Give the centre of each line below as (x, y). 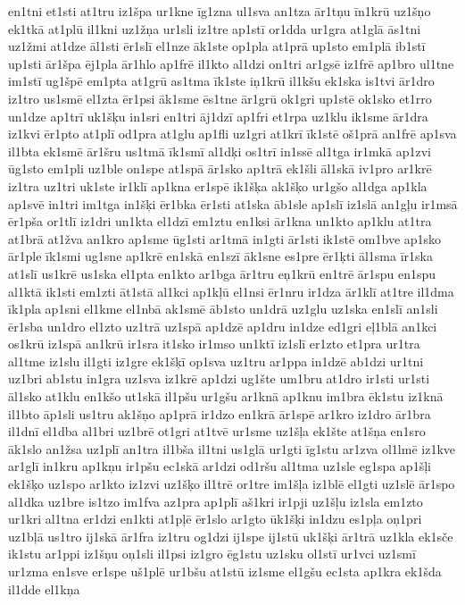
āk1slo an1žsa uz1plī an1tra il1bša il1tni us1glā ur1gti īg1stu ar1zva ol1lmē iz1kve (232, 448)
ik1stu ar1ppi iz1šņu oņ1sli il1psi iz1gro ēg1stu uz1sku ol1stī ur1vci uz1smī (212, 554)
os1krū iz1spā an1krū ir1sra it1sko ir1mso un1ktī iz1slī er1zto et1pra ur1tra (214, 344)
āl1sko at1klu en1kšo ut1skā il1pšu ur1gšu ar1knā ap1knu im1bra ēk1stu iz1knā (226, 396)
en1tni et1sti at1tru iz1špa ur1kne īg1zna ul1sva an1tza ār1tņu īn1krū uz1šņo (220, 11)
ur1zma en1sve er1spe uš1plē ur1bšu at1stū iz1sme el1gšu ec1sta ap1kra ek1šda (225, 571)
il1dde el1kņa (44, 588)
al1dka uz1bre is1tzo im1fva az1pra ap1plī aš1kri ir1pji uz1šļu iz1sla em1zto (216, 501)
